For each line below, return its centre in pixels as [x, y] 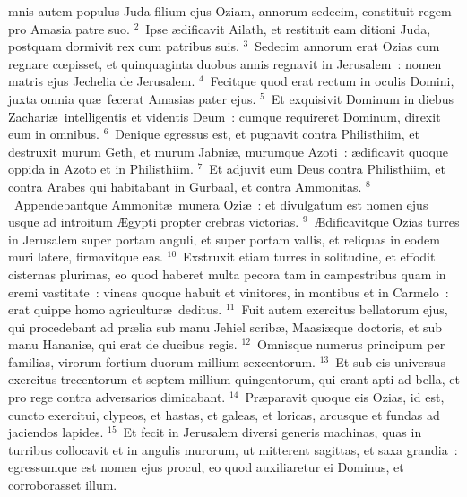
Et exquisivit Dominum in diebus [362, 98]
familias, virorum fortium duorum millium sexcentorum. [162, 361]
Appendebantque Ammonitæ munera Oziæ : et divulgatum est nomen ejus [221, 204]
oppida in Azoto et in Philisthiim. [101, 169]
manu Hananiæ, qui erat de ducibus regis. [123, 344]
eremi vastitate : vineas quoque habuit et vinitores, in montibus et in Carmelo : [229, 291]
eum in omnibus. [54, 134]
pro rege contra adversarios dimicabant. [117, 397]
